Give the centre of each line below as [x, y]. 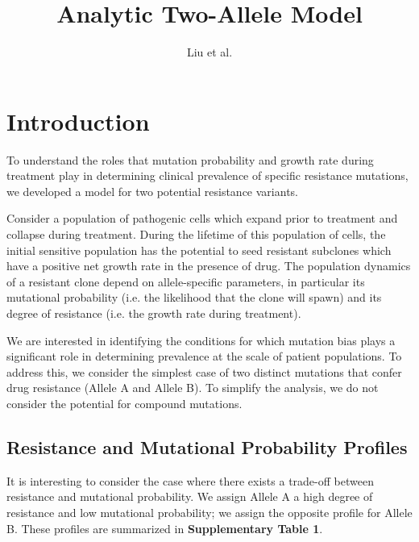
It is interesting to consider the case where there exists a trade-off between [190, 480]
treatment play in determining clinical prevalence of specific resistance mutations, [207, 175]
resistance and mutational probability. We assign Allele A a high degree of [190, 496]
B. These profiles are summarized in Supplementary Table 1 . [165, 528]
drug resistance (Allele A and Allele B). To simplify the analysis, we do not [193, 388]
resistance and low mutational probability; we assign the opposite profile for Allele [209, 512]
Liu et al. [209, 52]
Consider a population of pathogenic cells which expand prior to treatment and [202, 218]
